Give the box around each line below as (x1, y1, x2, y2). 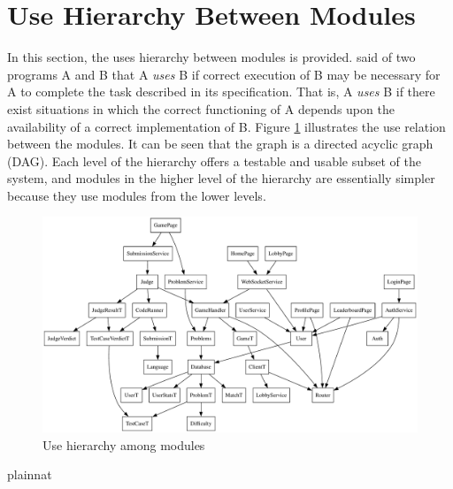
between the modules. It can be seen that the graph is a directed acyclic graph (7, 134, 434, 153)
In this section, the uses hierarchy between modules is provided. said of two (7, 48, 416, 66)
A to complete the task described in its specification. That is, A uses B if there (7, 82, 435, 101)
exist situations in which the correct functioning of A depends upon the (7, 99, 395, 118)
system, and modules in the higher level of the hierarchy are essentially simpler (7, 169, 435, 187)
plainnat (7, 465, 52, 484)
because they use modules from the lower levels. (7, 186, 266, 204)
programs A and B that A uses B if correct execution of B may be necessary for (7, 65, 441, 83)
